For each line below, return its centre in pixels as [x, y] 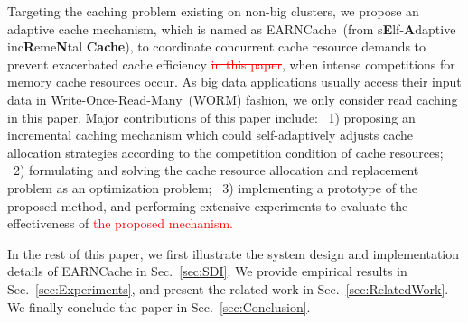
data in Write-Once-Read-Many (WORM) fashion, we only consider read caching [233, 99]
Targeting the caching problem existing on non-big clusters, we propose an [213, 11]
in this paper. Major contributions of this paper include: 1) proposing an [211, 117]
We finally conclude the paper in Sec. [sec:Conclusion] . [159, 306]
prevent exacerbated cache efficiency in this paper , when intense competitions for [231, 64]
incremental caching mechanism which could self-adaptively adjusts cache [211, 135]
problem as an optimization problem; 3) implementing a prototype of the [213, 187]
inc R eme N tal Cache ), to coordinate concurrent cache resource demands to [217, 46]
